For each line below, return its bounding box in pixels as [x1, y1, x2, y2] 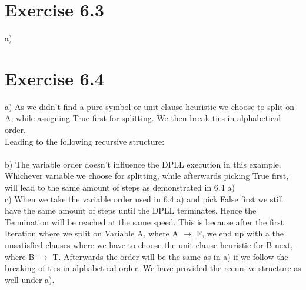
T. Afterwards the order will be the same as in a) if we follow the [52, 250, 288, 262]
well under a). [5, 273, 55, 285]
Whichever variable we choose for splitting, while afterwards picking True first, [5, 169, 289, 182]
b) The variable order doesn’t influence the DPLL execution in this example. [5, 158, 281, 170]
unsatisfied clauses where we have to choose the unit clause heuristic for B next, [5, 238, 293, 251]
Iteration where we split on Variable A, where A [5, 227, 178, 239]
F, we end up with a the [197, 227, 284, 239]
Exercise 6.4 [5, 66, 104, 90]
